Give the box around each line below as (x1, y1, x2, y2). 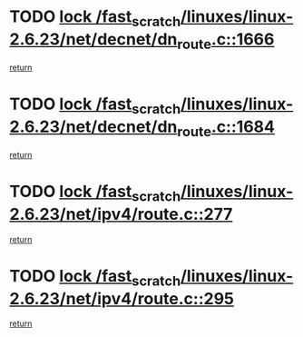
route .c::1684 (176, 116, 275, 140)
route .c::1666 (176, 29, 275, 53)
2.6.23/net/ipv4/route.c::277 (9, 204, 233, 224)
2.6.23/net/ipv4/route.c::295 (9, 288, 234, 309)
